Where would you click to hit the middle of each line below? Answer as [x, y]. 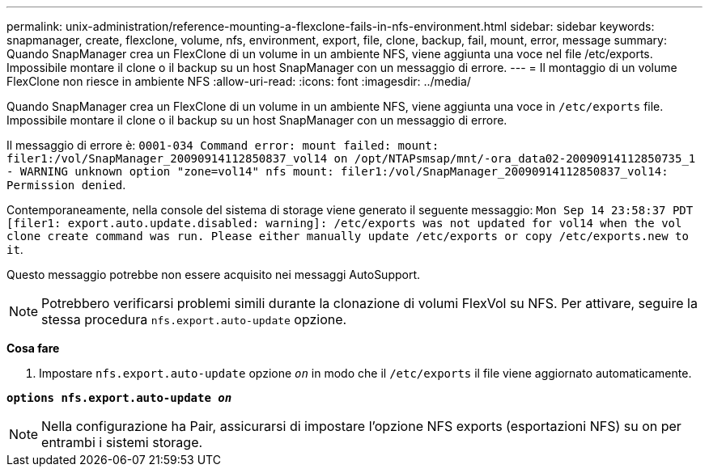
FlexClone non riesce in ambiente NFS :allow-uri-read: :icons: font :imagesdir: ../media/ [239, 81]
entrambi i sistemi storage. [122, 442]
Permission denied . [66, 185]
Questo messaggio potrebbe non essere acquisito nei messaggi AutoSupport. [214, 275]
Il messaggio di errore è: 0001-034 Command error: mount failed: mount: [223, 145]
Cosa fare [33, 348]
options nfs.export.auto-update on [119, 398]
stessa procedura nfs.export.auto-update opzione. [194, 319]
